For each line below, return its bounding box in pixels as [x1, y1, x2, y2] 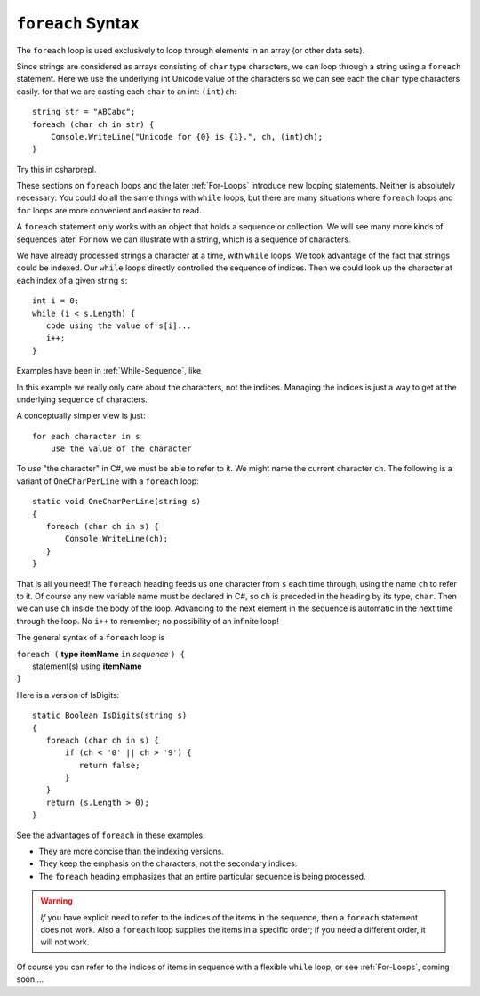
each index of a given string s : [16, 275, 128, 285]
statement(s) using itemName [32, 661, 142, 671]
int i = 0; [32, 296, 80, 306]
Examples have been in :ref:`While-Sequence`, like [16, 365, 202, 376]
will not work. [40, 936, 90, 947]
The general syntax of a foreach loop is [16, 632, 165, 643]
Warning [40, 896, 73, 906]
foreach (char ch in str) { [32, 119, 155, 129]
